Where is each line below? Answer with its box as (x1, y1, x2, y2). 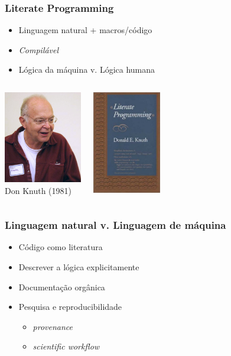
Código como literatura (18, 241, 103, 253)
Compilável (18, 43, 59, 56)
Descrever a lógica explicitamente (18, 260, 139, 273)
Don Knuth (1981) (5, 184, 71, 196)
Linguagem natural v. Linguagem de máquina (5, 218, 226, 232)
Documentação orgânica (18, 280, 105, 293)
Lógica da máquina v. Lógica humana (18, 63, 155, 76)
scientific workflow (32, 340, 100, 352)
